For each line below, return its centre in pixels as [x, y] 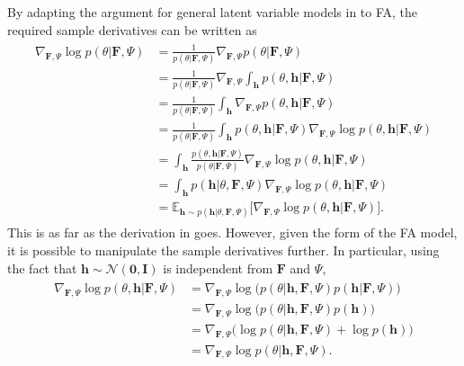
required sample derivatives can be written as [132, 29]
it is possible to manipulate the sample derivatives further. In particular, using [223, 250]
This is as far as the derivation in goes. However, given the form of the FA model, [232, 232]
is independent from [218, 268]
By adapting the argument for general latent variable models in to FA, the [213, 12]
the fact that [42, 268]
